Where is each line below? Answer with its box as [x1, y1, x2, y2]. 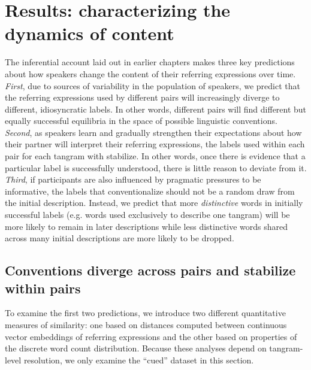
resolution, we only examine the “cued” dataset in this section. [23, 353, 254, 366]
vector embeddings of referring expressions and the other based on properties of [5, 330, 297, 342]
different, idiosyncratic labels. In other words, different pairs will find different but [5, 102, 307, 115]
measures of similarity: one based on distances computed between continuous [5, 319, 287, 330]
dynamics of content [5, 21, 174, 46]
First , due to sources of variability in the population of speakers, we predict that [5, 79, 300, 92]
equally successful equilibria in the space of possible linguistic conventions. [5, 114, 277, 127]
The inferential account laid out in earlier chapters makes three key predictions [5, 56, 295, 68]
